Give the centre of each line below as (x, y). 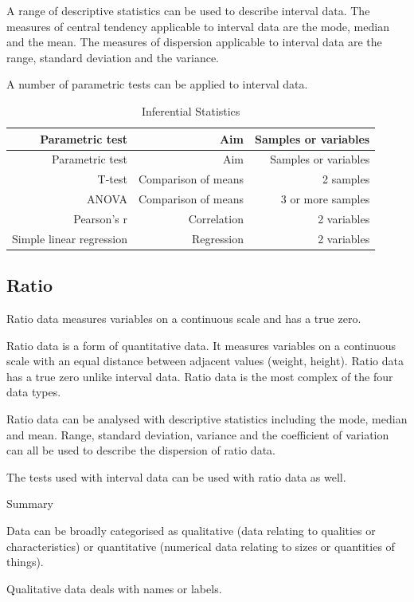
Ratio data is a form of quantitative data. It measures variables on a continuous (201, 345)
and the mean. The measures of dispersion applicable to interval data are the (194, 42)
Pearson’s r (100, 218)
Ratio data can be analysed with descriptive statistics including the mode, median (207, 419)
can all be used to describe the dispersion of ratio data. (141, 450)
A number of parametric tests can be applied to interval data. (157, 84)
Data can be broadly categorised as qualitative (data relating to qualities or (191, 531)
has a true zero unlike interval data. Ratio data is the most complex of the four (200, 376)
